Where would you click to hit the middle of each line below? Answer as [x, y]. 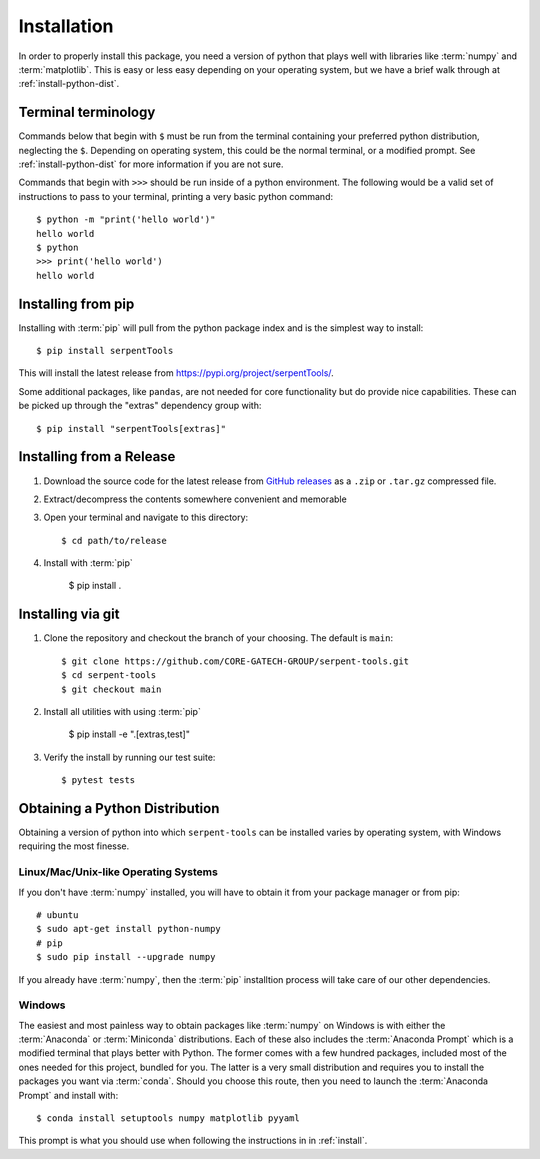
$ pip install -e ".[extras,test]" [129, 734]
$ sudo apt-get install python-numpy [129, 929]
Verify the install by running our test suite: [129, 757]
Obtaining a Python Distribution [119, 808]
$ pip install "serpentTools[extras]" [131, 428]
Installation [66, 26]
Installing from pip [76, 303]
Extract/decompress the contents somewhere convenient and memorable [195, 499]
